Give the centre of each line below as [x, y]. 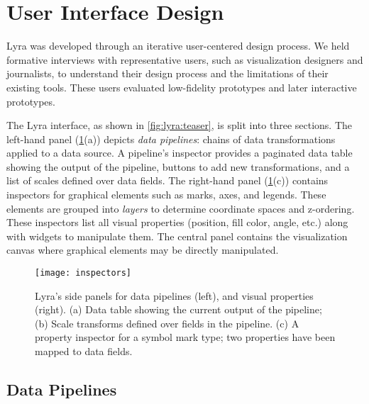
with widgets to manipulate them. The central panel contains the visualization [177, 236]
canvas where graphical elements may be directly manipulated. [143, 250]
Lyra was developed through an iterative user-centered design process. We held [178, 46]
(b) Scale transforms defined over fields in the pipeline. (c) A [167, 323]
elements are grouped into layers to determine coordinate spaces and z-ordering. [181, 208]
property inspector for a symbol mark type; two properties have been [185, 337]
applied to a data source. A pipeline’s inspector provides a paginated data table [180, 153]
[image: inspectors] [83, 273]
